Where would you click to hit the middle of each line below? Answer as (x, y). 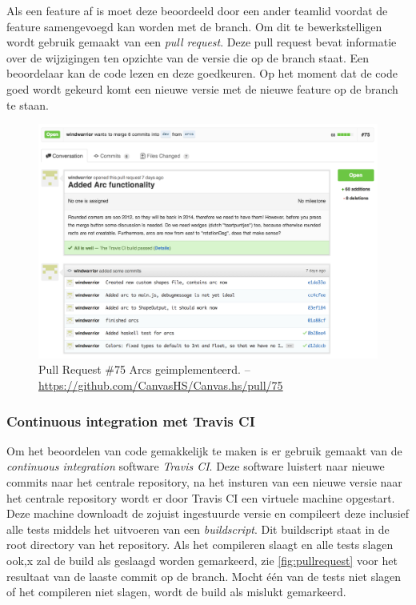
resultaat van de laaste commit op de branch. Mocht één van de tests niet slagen (204, 576)
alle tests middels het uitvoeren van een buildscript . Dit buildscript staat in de (198, 529)
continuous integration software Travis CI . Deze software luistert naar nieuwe (196, 466)
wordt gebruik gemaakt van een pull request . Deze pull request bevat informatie (202, 42)
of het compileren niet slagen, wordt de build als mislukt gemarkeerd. (176, 592)
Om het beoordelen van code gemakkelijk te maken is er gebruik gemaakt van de (204, 450)
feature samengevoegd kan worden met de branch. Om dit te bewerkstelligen (194, 26)
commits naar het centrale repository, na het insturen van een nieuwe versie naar (204, 482)
